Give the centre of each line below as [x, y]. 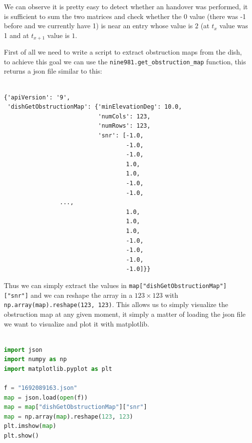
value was [234, 26]
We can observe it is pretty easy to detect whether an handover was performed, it [126, 6]
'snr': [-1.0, [121, 136]
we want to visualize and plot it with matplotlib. [77, 323]
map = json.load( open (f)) [46, 397]
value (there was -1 [218, 16]
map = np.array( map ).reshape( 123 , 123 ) [68, 416]
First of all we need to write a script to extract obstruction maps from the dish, [123, 52]
